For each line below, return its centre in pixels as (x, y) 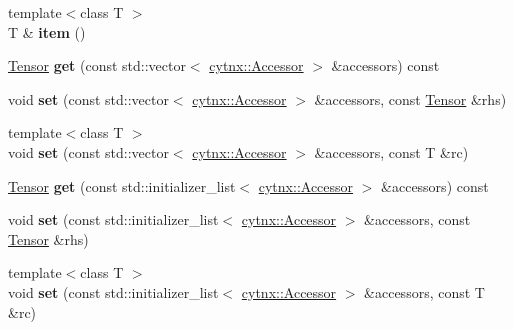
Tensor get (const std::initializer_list (122, 185)
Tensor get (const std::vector (97, 65)
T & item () (47, 31)
